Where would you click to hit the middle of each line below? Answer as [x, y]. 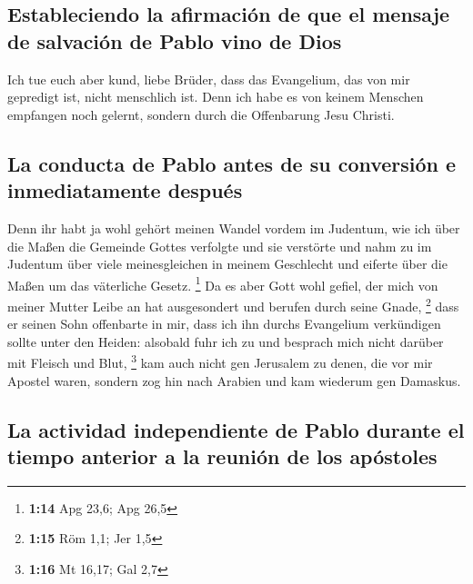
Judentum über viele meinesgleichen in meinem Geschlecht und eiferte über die [227, 264]
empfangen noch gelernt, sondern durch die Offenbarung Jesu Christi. [201, 114]
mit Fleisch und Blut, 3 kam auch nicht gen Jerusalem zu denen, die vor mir [220, 361]
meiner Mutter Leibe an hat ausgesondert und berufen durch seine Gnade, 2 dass [233, 305]
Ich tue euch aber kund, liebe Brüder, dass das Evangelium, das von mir [209, 79]
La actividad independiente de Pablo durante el [236, 429]
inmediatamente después [125, 190]
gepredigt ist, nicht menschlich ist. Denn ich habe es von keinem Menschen [216, 97]
